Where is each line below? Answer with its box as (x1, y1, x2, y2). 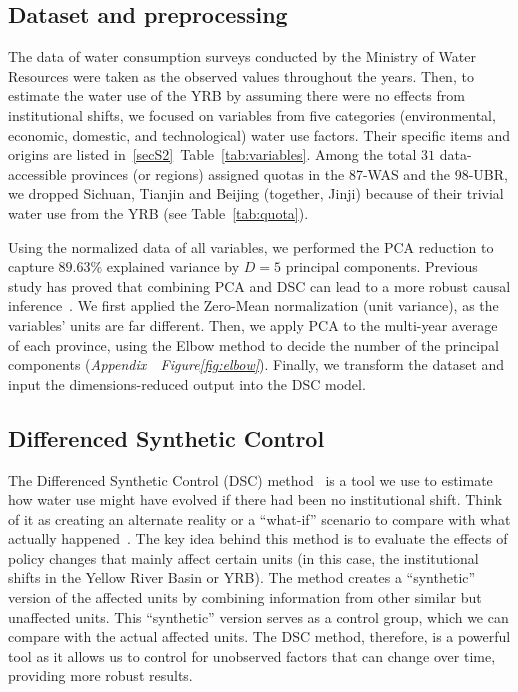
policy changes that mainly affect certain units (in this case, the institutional (8, 547, 479, 568)
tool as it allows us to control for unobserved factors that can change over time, (8, 645, 496, 666)
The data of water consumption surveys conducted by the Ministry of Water (8, 46, 476, 67)
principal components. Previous (285, 256, 478, 277)
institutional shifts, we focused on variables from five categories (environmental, (8, 104, 496, 125)
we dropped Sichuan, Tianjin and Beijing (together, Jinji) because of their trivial (8, 183, 504, 204)
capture (8, 256, 54, 277)
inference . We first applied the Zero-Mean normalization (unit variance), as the (8, 295, 499, 316)
